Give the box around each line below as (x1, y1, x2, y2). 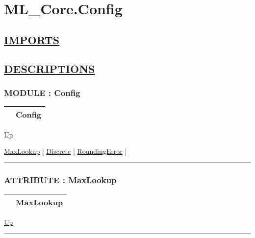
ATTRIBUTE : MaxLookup (4, 174, 117, 186)
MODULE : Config (4, 86, 80, 98)
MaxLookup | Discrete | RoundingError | (4, 145, 127, 156)
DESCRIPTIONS (4, 61, 95, 76)
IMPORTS (4, 32, 60, 47)
